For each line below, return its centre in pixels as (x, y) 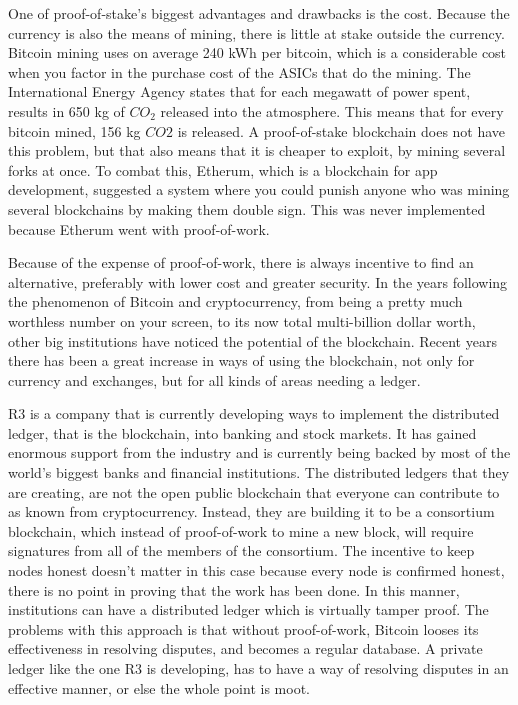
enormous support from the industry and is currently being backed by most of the (259, 452)
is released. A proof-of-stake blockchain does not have (341, 130)
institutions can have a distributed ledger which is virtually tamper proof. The (248, 609)
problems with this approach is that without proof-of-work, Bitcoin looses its (243, 628)
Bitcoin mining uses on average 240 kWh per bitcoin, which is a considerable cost (257, 52)
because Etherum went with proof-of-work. (139, 228)
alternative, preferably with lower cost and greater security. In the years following (258, 281)
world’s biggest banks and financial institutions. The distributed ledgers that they (259, 472)
